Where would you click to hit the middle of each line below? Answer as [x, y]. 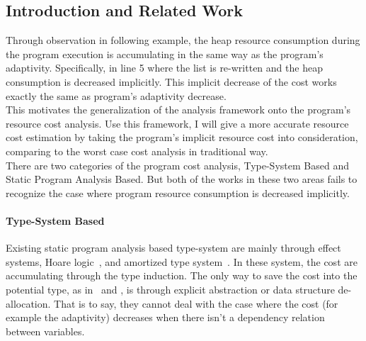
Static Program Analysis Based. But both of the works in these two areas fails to [182, 179]
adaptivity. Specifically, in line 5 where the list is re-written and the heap [164, 68]
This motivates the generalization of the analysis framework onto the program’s [178, 110]
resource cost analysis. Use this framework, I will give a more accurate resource [177, 123]
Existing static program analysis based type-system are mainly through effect [173, 248]
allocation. [28, 303]
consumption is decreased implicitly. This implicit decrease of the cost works [171, 81]
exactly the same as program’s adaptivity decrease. [116, 95]
